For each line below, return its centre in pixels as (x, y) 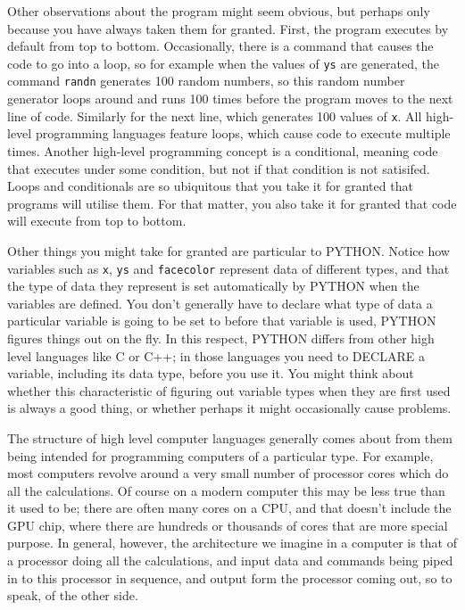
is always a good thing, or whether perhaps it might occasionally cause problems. (229, 408)
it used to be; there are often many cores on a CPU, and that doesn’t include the (229, 508)
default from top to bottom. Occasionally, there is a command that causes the (220, 46)
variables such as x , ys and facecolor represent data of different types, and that (228, 268)
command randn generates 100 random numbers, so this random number (206, 81)
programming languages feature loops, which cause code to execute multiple (243, 133)
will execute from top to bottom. (97, 221)
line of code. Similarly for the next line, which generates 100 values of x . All (215, 115)
